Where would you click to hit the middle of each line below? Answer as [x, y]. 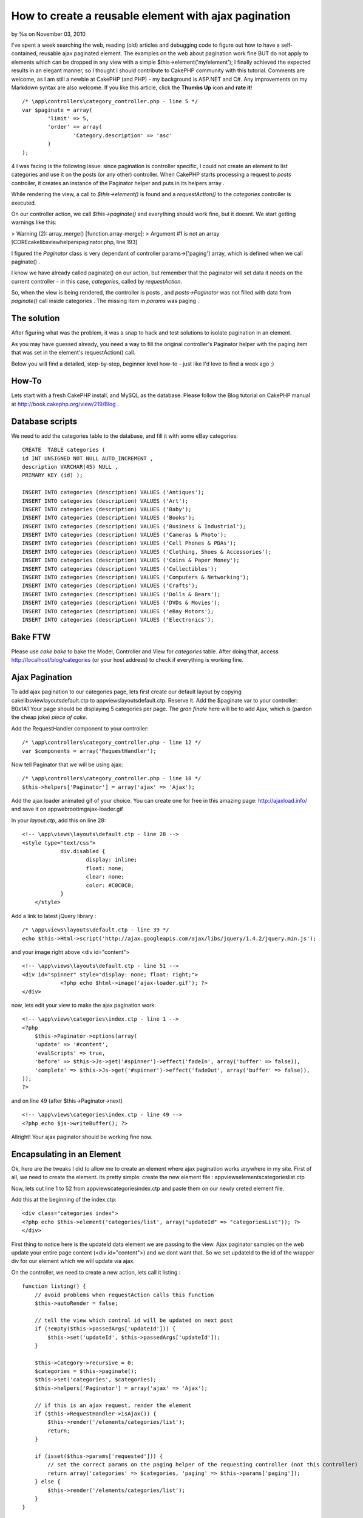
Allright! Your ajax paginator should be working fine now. [82, 1137]
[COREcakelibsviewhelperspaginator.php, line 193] [74, 242]
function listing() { [54, 1286]
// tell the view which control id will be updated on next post [134, 1320]
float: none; [105, 868]
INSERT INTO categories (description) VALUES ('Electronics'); [118, 620]
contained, [25, 53]
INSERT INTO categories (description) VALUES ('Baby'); [107, 509]
